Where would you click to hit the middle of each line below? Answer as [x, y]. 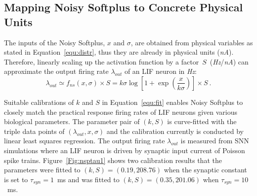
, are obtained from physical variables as [192, 42]
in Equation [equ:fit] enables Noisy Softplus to [172, 102]
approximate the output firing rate [56, 71]
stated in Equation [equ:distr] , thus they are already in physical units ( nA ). [119, 52]
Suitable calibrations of [39, 102]
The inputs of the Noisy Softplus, [55, 42]
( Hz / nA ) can [229, 61]
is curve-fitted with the [202, 121]
